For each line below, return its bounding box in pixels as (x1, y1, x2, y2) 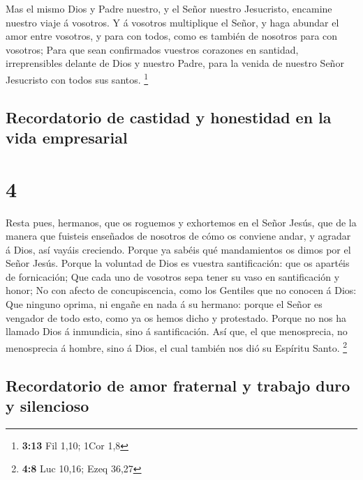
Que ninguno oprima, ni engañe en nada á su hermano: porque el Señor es (6, 297, 323, 311)
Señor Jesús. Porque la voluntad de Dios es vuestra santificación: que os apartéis (6, 256, 350, 270)
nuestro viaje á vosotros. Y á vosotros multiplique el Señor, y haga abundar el (6, 15, 339, 29)
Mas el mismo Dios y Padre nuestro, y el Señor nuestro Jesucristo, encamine (6, 1, 332, 15)
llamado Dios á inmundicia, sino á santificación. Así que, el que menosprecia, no (6, 324, 348, 339)
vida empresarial (6, 127, 128, 148)
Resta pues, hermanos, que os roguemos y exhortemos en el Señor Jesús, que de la (6, 215, 357, 229)
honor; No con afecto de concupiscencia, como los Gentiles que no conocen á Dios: (6, 283, 357, 297)
